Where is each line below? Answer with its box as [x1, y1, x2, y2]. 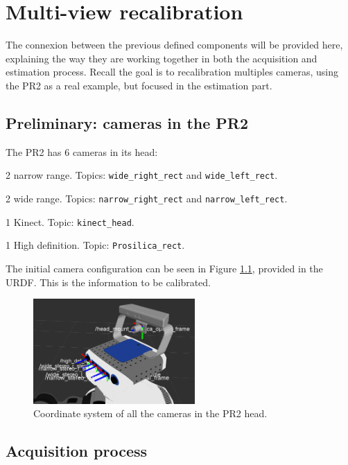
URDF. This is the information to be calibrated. [6, 274, 211, 289]
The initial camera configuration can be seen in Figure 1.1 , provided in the [6, 261, 323, 275]
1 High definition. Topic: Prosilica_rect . [6, 238, 185, 252]
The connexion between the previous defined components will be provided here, [6, 37, 343, 52]
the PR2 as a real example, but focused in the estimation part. [6, 78, 272, 92]
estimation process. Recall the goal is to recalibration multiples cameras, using [6, 64, 338, 79]
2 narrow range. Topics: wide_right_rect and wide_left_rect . [6, 168, 278, 182]
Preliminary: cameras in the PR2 [6, 112, 249, 133]
